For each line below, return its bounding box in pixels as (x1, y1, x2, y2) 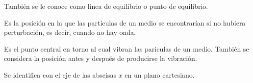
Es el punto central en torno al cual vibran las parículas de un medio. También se (4, 43, 249, 54)
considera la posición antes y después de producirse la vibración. (4, 53, 197, 63)
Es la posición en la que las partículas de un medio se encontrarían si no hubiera (4, 17, 246, 28)
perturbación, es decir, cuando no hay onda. (4, 27, 136, 37)
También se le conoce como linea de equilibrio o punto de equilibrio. (4, 1, 208, 11)
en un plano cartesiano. (125, 69, 195, 80)
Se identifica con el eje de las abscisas (4, 69, 116, 80)
